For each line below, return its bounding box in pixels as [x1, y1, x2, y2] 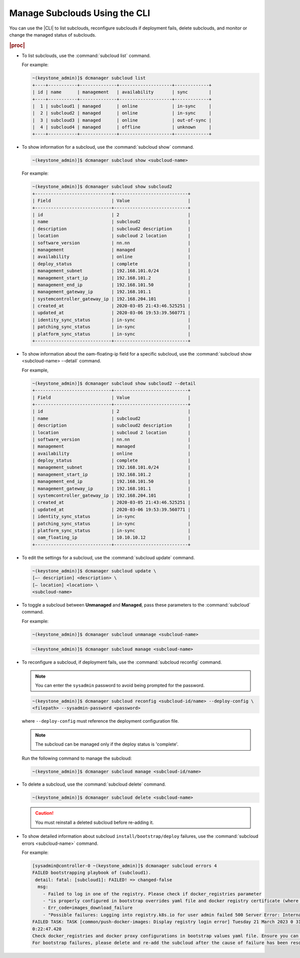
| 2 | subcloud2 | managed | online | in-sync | [32, 110, 212, 116]
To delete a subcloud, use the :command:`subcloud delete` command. [21, 781, 166, 787]
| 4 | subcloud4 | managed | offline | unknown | [32, 124, 212, 130]
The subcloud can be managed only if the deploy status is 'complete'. [35, 741, 178, 747]
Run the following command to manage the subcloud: [21, 755, 132, 761]
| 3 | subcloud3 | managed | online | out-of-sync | [32, 117, 212, 123]
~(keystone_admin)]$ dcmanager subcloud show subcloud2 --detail [32, 381, 196, 386]
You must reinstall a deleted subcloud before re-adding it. [35, 819, 154, 825]
